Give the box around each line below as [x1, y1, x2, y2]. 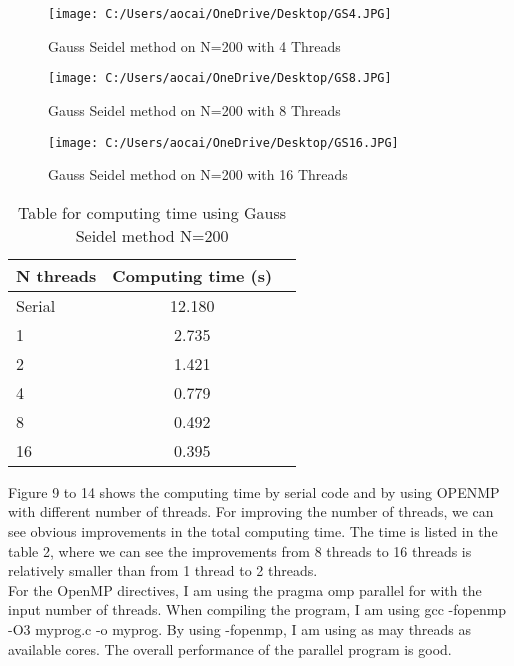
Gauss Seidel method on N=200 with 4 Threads [48, 35, 341, 56]
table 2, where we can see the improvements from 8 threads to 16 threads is [8, 540, 472, 561]
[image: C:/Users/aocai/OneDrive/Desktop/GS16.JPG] [48, 135, 399, 150]
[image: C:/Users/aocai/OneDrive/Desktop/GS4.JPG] [48, 7, 392, 21]
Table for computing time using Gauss [18, 200, 287, 224]
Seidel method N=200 [75, 223, 229, 247]
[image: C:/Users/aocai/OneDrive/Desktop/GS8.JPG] [48, 71, 392, 86]
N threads [16, 263, 97, 287]
